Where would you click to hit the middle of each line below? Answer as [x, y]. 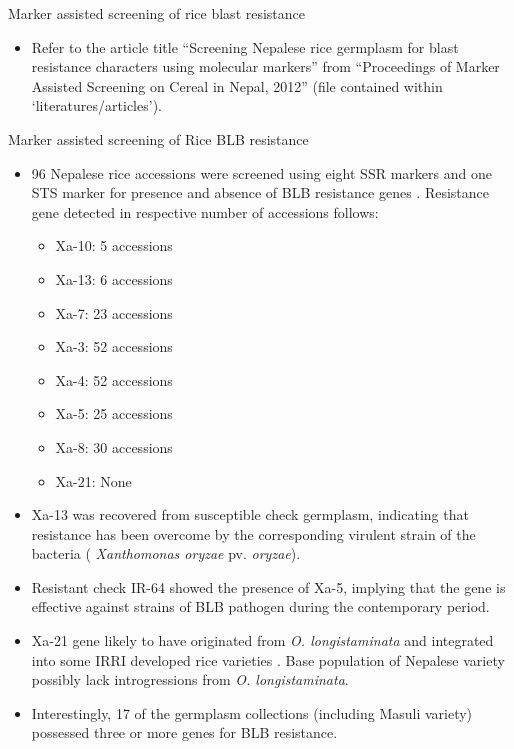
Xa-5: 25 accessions [114, 413]
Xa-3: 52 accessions [114, 346]
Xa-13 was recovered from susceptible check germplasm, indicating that [250, 514]
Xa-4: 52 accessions [114, 379]
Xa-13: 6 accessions [114, 278]
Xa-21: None [93, 480]
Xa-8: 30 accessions [114, 446]
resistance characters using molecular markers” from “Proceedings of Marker [265, 66]
